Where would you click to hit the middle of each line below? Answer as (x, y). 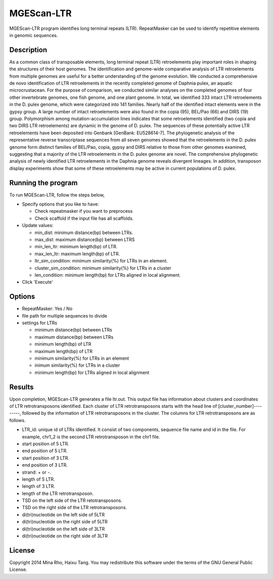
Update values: (38, 225)
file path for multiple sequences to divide (65, 316)
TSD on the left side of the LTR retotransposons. (72, 500)
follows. (17, 420)
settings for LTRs (40, 323)
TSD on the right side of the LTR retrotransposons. (75, 508)
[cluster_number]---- (240, 406)
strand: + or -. (37, 472)
